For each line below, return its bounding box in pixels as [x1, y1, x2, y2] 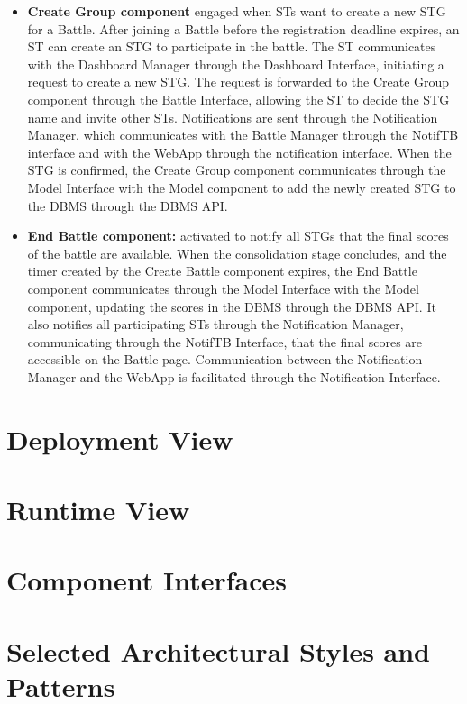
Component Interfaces [6, 562, 287, 599]
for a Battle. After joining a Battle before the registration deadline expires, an [27, 19, 460, 38]
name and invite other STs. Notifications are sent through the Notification [27, 107, 438, 126]
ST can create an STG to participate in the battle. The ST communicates [27, 37, 436, 56]
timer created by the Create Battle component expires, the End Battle [27, 261, 417, 280]
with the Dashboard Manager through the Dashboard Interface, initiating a [27, 54, 444, 73]
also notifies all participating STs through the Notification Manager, [27, 315, 404, 334]
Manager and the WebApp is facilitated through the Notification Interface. [27, 367, 441, 386]
